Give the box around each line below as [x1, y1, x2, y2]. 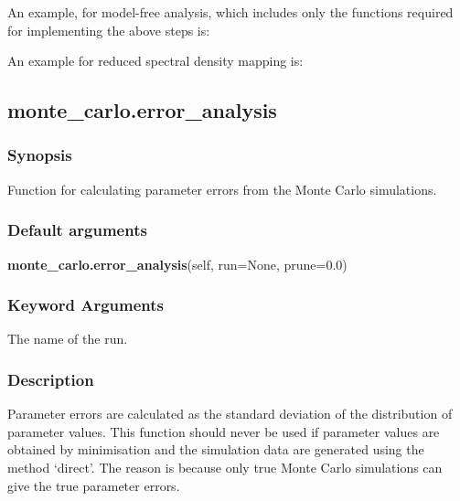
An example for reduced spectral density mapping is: [7, 51, 304, 70]
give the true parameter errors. [7, 475, 180, 495]
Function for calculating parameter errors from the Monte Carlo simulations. [7, 179, 437, 198]
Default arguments [7, 219, 147, 241]
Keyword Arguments [7, 293, 165, 316]
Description [7, 368, 94, 390]
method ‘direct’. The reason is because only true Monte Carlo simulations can [7, 458, 443, 476]
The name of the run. [7, 329, 128, 348]
